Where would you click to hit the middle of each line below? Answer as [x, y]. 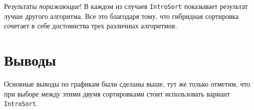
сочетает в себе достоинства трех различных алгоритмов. [91, 26]
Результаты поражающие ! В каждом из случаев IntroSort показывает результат [126, 6]
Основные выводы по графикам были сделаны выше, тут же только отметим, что [127, 83]
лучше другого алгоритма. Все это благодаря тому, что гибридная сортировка [122, 16]
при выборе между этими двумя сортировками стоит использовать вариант [117, 93]
